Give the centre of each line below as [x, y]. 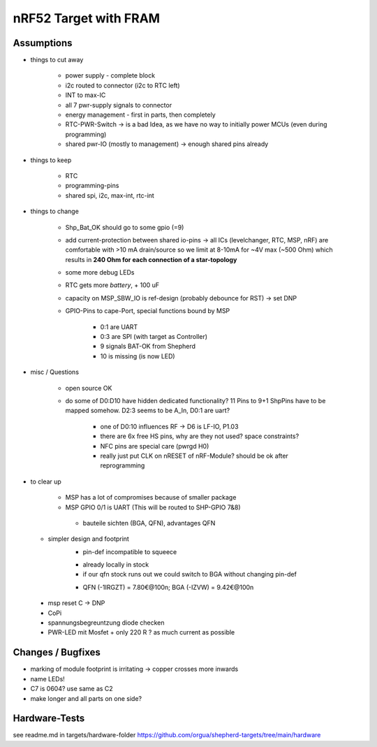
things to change [55, 211]
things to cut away [57, 60]
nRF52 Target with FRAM [87, 18]
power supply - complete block [110, 75]
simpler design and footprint [88, 539]
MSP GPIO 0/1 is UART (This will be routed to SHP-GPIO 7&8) [153, 507]
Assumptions [43, 43]
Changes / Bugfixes [57, 652]
